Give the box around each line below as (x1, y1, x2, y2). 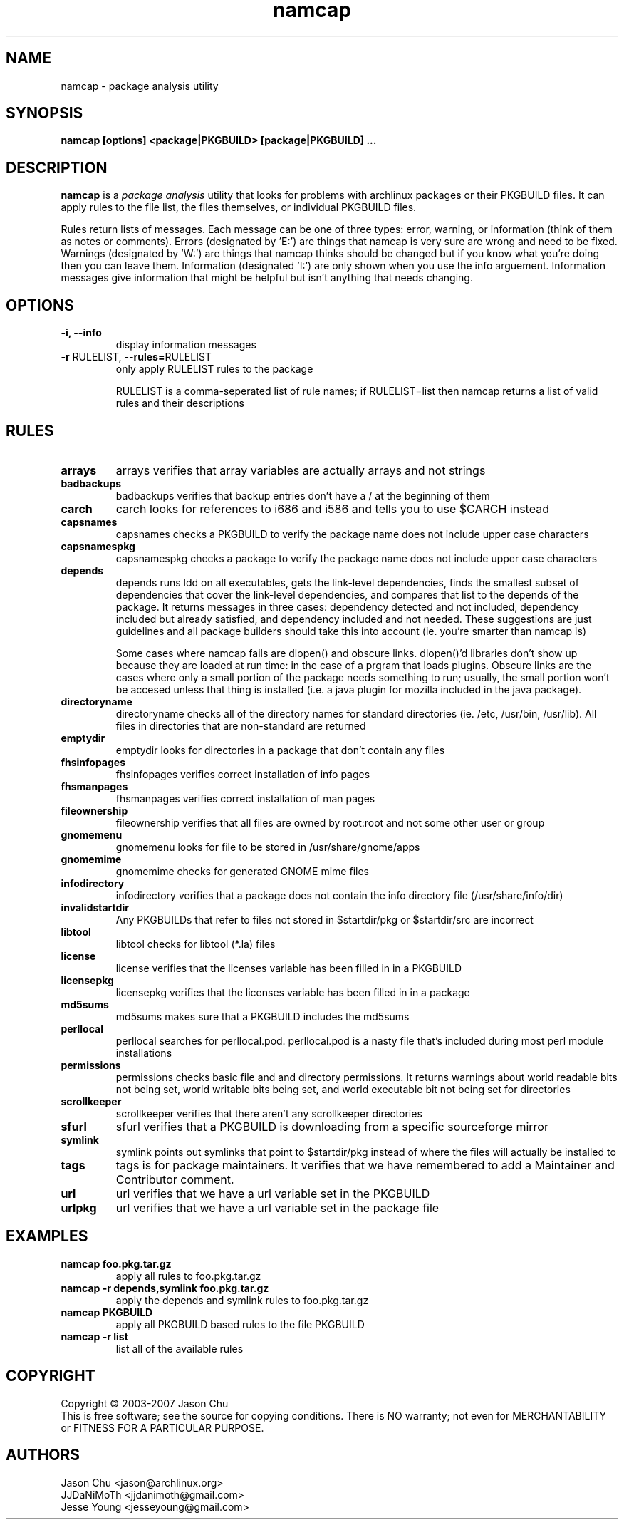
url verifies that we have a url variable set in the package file (115, 1200, 440, 1215)
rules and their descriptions (115, 397, 245, 410)
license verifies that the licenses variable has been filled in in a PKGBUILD (115, 961, 462, 974)
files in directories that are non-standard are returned (115, 719, 366, 732)
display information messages (115, 338, 256, 351)
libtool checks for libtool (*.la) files (115, 937, 276, 950)
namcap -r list (61, 1330, 128, 1343)
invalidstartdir (61, 901, 129, 914)
